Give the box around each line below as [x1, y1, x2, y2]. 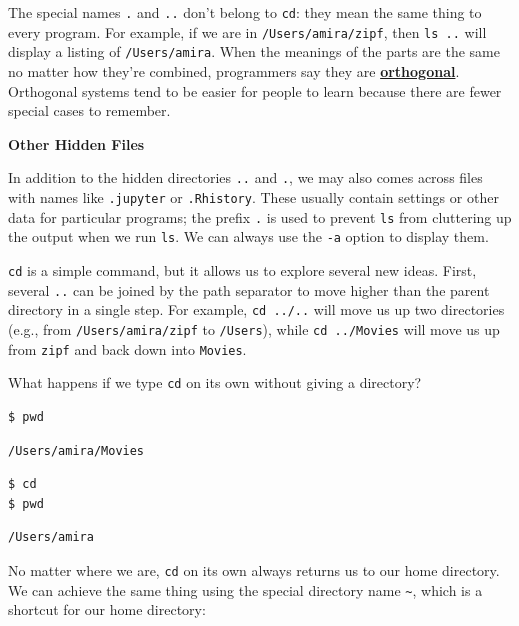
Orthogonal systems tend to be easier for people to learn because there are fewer [8, 80, 502, 101]
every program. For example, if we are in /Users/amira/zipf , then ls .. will [8, 21, 487, 42]
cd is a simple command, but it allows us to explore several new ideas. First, [8, 259, 477, 280]
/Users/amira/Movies [8, 443, 145, 458]
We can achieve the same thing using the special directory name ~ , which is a [8, 579, 483, 600]
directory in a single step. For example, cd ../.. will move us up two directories [8, 299, 505, 320]
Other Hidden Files [8, 133, 145, 154]
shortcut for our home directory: [8, 599, 206, 620]
